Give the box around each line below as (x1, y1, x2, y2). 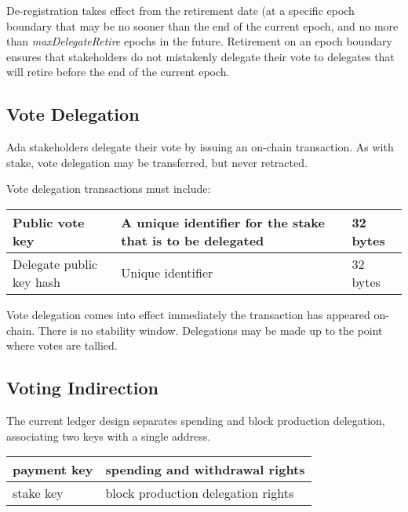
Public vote (13, 212, 85, 231)
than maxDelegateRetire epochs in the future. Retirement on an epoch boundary (6, 33, 392, 49)
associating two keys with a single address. (6, 427, 211, 444)
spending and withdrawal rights (105, 460, 305, 479)
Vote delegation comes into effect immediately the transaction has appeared (6, 306, 370, 322)
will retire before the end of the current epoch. (6, 64, 230, 80)
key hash (13, 272, 60, 291)
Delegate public (13, 254, 98, 273)
